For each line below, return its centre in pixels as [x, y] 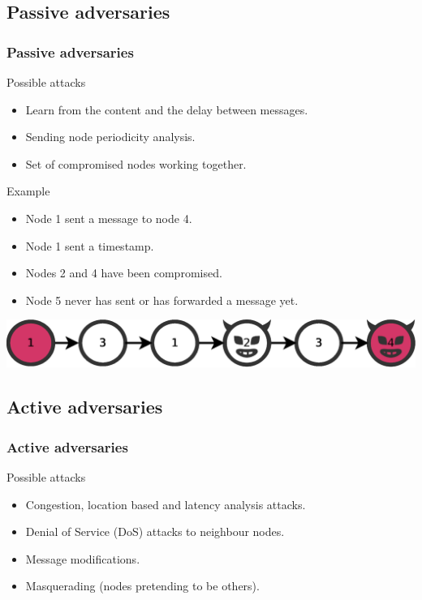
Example [28, 191]
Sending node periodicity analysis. [110, 137]
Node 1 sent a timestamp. [90, 245]
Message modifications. [83, 558]
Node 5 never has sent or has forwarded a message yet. [162, 300]
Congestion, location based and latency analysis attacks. [166, 504]
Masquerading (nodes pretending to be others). [142, 586]
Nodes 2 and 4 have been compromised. [124, 273]
